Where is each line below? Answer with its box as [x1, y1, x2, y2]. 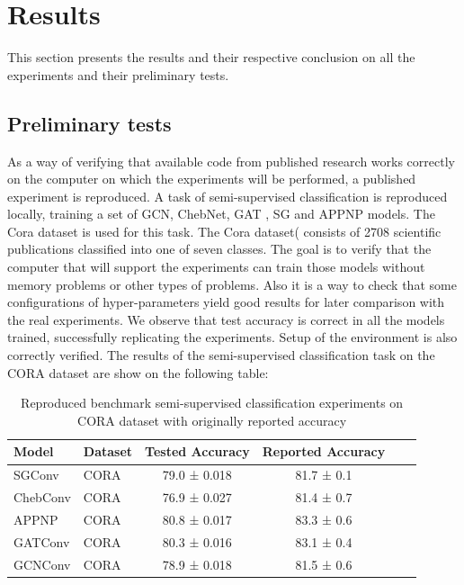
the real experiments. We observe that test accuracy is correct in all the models [7, 310, 445, 328]
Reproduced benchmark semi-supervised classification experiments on [21, 393, 404, 412]
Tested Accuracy [145, 442, 250, 461]
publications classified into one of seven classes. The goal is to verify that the [7, 239, 432, 258]
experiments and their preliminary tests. [7, 65, 229, 84]
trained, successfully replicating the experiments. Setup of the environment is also [7, 328, 458, 346]
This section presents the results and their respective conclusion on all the [7, 48, 415, 67]
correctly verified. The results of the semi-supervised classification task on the [7, 346, 435, 364]
